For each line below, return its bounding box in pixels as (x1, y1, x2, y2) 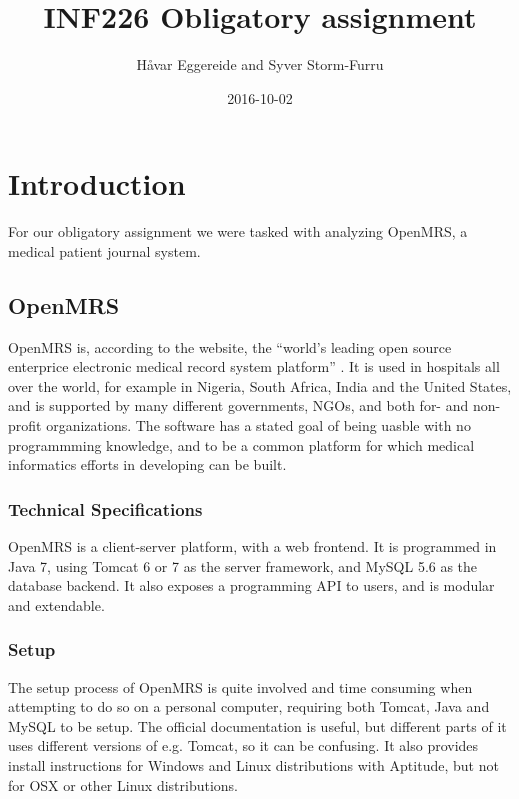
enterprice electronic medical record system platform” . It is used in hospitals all (8, 356, 500, 377)
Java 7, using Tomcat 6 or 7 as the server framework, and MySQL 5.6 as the (8, 555, 478, 576)
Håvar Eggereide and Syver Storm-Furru (136, 54, 384, 75)
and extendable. (8, 594, 105, 615)
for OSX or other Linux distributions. (8, 774, 239, 795)
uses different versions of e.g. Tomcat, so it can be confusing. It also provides (8, 735, 479, 756)
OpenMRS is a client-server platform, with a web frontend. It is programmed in (8, 536, 497, 557)
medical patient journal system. (8, 240, 201, 261)
